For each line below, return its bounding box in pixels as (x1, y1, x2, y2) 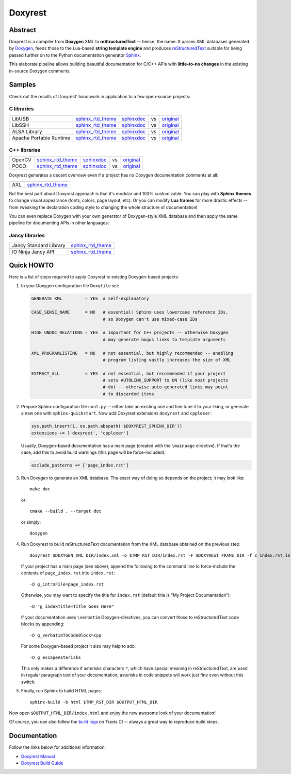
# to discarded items (102, 391, 155, 396)
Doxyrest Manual (21, 753, 55, 759)
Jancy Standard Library (12, 242, 65, 249)
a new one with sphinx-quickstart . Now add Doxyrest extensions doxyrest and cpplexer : (21, 411, 212, 416)
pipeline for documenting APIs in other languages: (9, 220, 109, 226)
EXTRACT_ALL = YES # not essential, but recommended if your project (31, 371, 226, 376)
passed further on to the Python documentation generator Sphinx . (9, 52, 141, 58)
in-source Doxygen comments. (9, 68, 71, 74)
